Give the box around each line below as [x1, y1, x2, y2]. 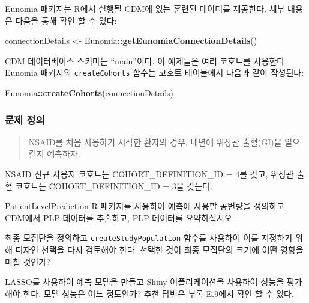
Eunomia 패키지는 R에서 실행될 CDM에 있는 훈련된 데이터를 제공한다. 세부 [5, 2, 285, 14]
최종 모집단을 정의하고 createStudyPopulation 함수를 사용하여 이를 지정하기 [5, 231, 293, 244]
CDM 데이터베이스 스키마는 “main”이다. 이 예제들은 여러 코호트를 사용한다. [5, 54, 287, 67]
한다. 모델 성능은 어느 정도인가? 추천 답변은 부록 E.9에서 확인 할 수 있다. [23, 287, 294, 299]
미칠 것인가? [5, 255, 50, 268]
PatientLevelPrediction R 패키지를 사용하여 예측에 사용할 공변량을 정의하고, [5, 200, 287, 212]
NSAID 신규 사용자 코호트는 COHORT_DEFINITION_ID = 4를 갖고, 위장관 [5, 168, 294, 180]
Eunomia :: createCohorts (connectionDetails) [5, 87, 174, 99]
